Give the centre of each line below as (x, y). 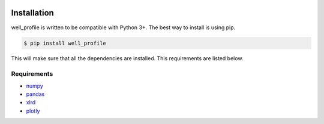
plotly (33, 111)
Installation (32, 13)
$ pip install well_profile (65, 43)
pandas (35, 94)
